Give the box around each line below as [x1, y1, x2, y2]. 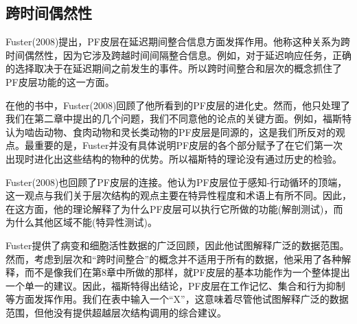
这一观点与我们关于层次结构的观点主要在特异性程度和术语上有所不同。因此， [5, 188, 352, 202]
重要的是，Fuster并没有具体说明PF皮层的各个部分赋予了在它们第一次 [34, 138, 343, 152]
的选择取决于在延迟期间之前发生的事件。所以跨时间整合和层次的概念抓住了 [5, 61, 342, 76]
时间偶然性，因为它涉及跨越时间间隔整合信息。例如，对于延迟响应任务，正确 [5, 47, 352, 62]
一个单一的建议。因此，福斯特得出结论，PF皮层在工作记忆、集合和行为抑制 [5, 278, 345, 292]
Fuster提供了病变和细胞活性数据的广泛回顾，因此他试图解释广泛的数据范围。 [5, 238, 349, 252]
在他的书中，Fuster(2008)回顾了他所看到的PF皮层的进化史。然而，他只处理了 [5, 97, 350, 112]
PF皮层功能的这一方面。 [5, 74, 115, 89]
